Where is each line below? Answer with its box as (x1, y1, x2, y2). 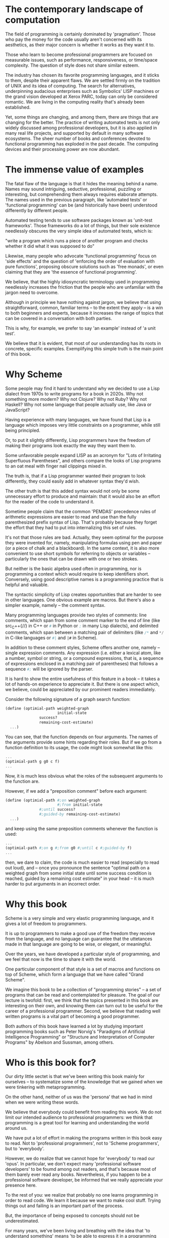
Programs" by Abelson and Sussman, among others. (5, 1039, 115, 1045)
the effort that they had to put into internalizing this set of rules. (5, 524, 137, 531)
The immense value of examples (5, 164, 144, 175)
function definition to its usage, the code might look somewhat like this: (5, 744, 153, 750)
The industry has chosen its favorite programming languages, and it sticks (5, 72, 159, 78)
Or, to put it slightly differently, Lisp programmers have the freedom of (5, 437, 151, 443)
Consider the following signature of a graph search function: (5, 696, 131, 702)
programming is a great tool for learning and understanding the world (5, 1120, 149, 1126)
